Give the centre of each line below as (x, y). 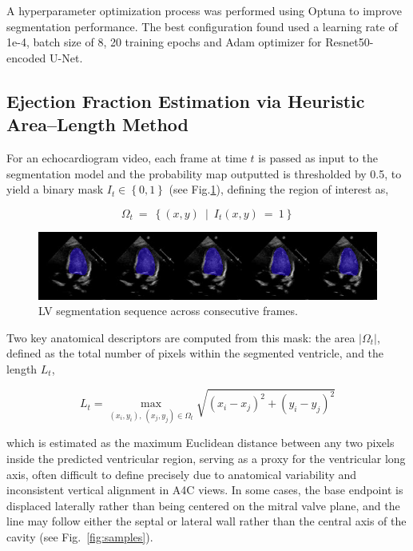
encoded (26, 57)
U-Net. (66, 57)
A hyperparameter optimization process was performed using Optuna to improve (204, 10)
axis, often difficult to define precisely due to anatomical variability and (182, 474)
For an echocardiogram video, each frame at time (127, 157)
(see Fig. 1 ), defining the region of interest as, (279, 189)
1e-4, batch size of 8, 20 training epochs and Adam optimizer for (164, 42)
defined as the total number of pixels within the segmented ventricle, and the (195, 353)
